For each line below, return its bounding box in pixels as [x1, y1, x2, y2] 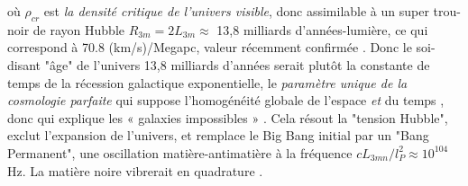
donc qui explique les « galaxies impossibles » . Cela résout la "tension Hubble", [7, 108, 448, 127]
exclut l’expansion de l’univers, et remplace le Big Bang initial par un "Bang [7, 126, 429, 145]
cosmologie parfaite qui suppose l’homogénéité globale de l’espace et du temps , [7, 91, 445, 110]
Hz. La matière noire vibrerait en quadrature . [7, 161, 263, 180]
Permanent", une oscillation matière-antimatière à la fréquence [7, 143, 353, 162]
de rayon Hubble [32, 20, 124, 39]
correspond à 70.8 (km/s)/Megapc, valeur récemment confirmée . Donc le [7, 38, 412, 57]
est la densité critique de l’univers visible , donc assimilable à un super [43, 2, 429, 20]
